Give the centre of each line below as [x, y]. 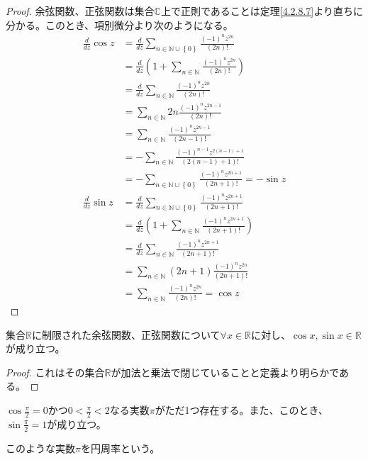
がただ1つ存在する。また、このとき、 [241, 410]
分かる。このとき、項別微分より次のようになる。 [119, 24]
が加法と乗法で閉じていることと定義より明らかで [225, 372]
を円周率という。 [120, 448]
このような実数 [40, 448]
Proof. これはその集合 [55, 372]
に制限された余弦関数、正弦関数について [126, 334]
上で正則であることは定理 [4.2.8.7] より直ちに [262, 11]
